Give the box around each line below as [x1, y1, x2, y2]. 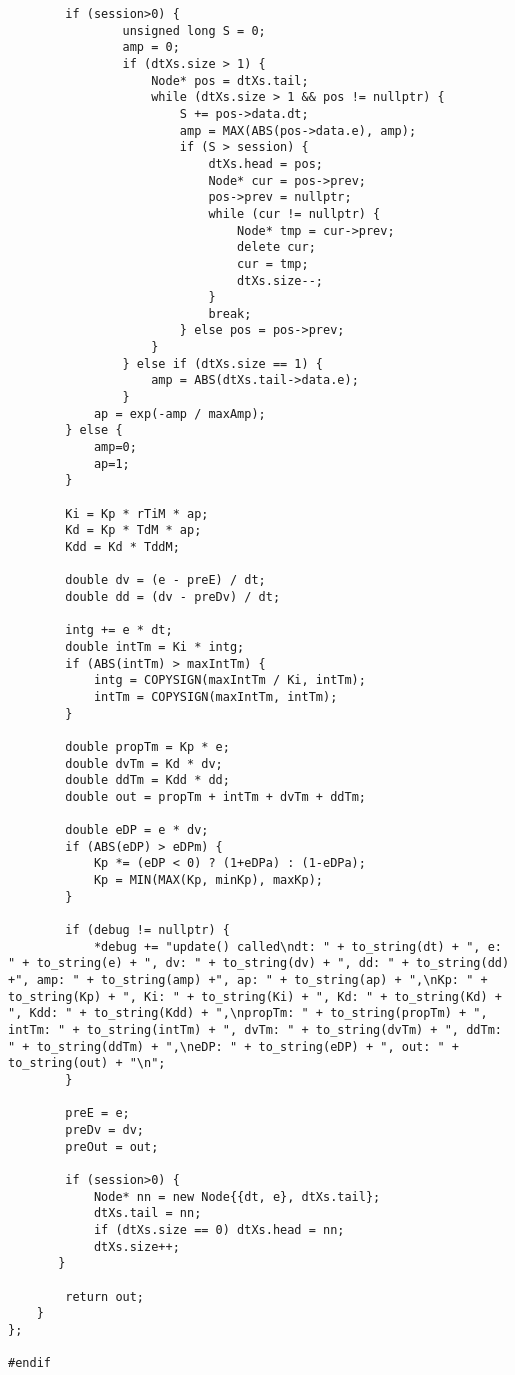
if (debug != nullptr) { [65, 923, 230, 938]
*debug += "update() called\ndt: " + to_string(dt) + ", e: [93, 939, 502, 954]
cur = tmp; [237, 256, 309, 271]
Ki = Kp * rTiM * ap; [65, 506, 209, 521]
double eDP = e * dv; [65, 823, 209, 838]
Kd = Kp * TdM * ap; [65, 523, 202, 538]
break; [208, 306, 252, 321]
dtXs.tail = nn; [93, 1206, 202, 1221]
